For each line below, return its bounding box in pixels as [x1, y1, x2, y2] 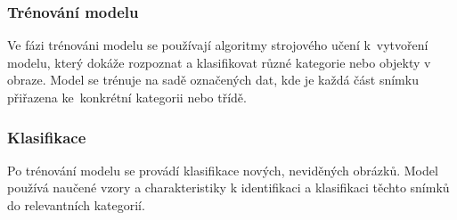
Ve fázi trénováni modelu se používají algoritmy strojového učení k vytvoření [7, 36, 428, 54]
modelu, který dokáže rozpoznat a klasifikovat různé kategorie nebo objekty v [7, 53, 431, 71]
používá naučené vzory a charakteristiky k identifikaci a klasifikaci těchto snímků [7, 178, 450, 197]
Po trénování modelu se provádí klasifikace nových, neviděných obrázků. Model [7, 160, 438, 179]
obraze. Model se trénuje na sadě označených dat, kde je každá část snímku [7, 70, 419, 89]
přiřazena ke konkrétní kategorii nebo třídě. [7, 88, 247, 106]
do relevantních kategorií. [7, 196, 145, 214]
